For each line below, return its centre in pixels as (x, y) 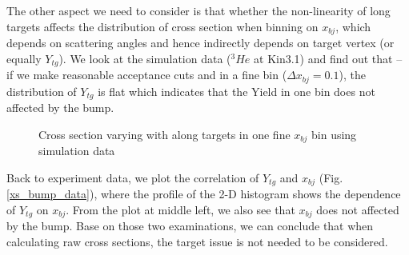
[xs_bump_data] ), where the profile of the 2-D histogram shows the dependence (204, 194)
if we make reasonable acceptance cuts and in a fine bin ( (147, 75)
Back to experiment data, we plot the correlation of (133, 177)
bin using (334, 134)
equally (24, 58)
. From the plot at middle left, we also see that (180, 209)
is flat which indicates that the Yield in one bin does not (237, 91)
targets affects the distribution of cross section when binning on (162, 26)
